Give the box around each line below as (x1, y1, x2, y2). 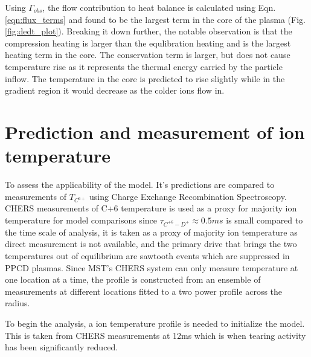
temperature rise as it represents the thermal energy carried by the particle (5, 60, 283, 72)
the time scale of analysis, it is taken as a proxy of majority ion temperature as (5, 225, 298, 238)
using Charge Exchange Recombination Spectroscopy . (89, 190, 287, 202)
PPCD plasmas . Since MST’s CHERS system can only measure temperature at (5, 261, 298, 274)
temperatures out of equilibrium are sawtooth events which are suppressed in (5, 249, 290, 262)
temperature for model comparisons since (5, 214, 157, 226)
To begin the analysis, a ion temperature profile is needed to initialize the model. (5, 317, 305, 329)
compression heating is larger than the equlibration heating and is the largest (5, 36, 291, 49)
